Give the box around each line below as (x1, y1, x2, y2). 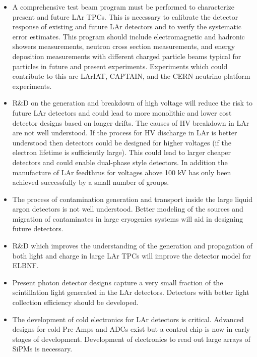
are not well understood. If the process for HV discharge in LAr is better (12, 127, 237, 138)
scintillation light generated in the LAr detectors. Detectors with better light (12, 287, 249, 297)
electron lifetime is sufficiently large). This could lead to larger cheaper (12, 147, 231, 158)
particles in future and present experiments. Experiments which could (12, 61, 228, 71)
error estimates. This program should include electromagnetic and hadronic (12, 31, 245, 41)
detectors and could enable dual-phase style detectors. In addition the (12, 157, 228, 167)
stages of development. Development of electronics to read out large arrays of (12, 333, 250, 344)
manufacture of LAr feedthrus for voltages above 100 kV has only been (12, 167, 231, 177)
